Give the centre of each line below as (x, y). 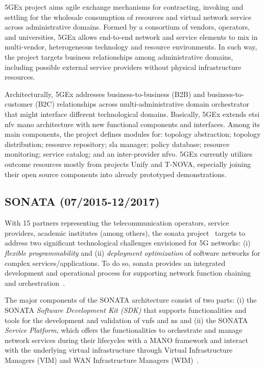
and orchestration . (35, 282)
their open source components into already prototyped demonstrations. (116, 174)
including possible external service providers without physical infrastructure (123, 67)
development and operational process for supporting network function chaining (128, 273)
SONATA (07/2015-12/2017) (82, 201)
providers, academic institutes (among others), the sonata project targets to (125, 232)
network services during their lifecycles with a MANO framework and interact (126, 340)
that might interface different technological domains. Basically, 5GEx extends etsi (132, 114)
